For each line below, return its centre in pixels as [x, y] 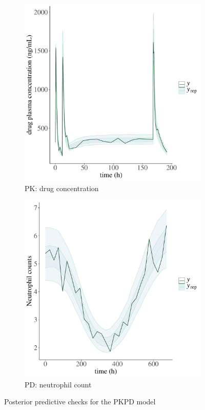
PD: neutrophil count [58, 384]
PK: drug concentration [62, 188]
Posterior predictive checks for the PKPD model [80, 402]
